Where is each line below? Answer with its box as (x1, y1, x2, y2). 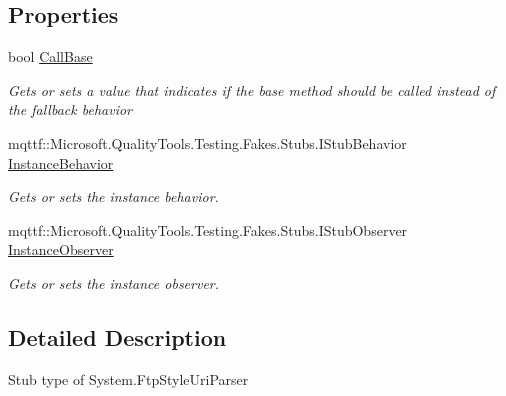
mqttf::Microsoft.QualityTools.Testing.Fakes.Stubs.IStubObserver (8, 219, 408, 240)
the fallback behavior (8, 99, 132, 120)
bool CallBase (8, 46, 93, 67)
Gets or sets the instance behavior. (8, 186, 219, 207)
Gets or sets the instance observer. (8, 272, 220, 293)
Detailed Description (8, 321, 227, 352)
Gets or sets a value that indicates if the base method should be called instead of (8, 79, 496, 100)
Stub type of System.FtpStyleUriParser (8, 368, 249, 389)
